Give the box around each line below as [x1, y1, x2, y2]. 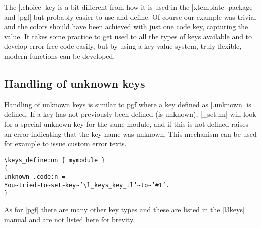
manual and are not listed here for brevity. [4, 214, 135, 224]
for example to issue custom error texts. [4, 138, 127, 149]
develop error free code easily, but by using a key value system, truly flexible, [4, 41, 242, 51]
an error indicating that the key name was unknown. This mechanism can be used [4, 128, 257, 139]
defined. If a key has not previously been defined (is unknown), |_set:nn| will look [4, 109, 256, 119]
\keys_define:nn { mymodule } [4, 156, 105, 164]
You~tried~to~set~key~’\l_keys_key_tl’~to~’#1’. [4, 181, 170, 189]
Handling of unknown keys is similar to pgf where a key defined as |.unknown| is [4, 99, 251, 109]
